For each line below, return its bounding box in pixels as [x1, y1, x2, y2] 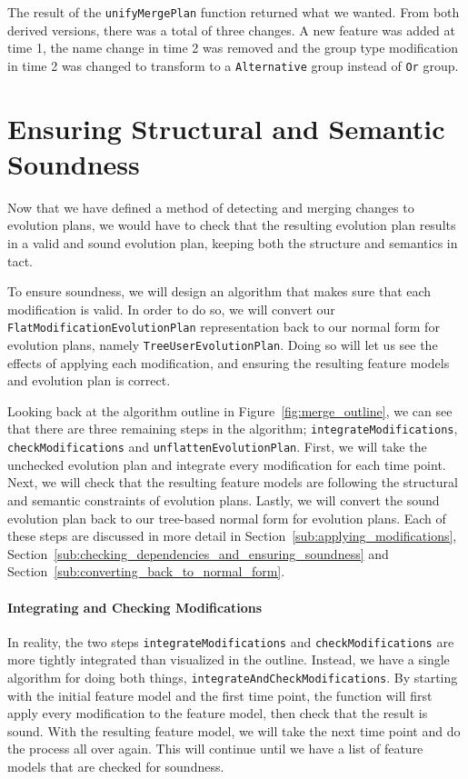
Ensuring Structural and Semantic [7, 109, 445, 146]
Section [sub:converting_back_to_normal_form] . [7, 562, 285, 581]
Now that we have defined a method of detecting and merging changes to [7, 197, 414, 216]
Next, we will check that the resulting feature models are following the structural [7, 473, 458, 492]
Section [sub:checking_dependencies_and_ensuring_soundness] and [7, 544, 389, 563]
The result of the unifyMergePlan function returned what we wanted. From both [7, 3, 460, 21]
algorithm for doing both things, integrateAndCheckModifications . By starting [7, 667, 458, 686]
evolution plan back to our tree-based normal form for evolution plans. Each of [7, 508, 446, 527]
